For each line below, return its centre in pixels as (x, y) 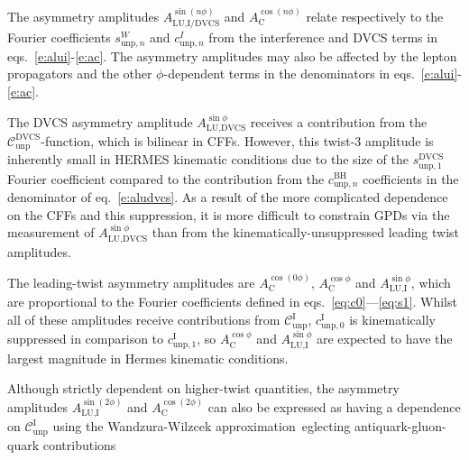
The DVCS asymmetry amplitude (100, 121)
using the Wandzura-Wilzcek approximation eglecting (202, 426)
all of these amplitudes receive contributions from (144, 320)
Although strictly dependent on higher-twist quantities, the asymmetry (203, 388)
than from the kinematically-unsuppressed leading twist (306, 232)
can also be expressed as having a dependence (334, 406)
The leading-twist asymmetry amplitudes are (131, 283)
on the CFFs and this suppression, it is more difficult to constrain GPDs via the (229, 214)
